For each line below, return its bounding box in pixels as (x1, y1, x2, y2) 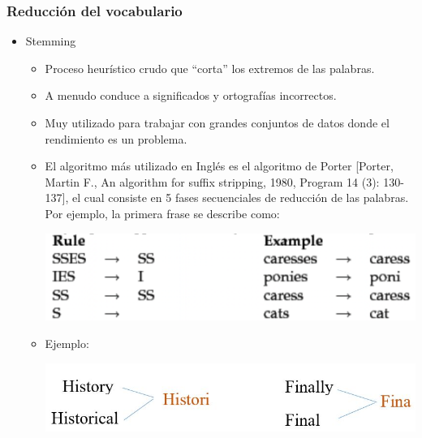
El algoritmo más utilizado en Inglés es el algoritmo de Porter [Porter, (45, 157, 394, 174)
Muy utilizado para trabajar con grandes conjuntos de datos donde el (45, 114, 390, 131)
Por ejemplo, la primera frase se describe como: (45, 204, 280, 221)
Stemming (25, 32, 76, 49)
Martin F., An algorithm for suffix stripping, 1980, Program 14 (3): (45, 173, 380, 190)
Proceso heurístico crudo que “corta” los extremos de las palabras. (45, 59, 375, 76)
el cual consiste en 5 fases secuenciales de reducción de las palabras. (72, 189, 409, 206)
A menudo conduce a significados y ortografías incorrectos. (45, 87, 337, 104)
